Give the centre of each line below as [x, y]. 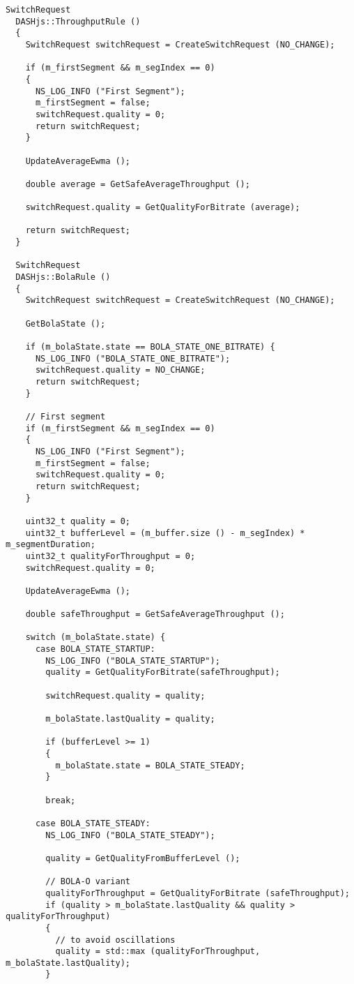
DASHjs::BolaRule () [63, 277]
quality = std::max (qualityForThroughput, [158, 952]
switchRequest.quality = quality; [125, 695]
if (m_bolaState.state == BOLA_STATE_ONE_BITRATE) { [150, 347]
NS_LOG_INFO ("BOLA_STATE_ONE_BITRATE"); [133, 358]
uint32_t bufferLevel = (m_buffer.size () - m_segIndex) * [165, 533]
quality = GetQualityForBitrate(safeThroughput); [163, 672]
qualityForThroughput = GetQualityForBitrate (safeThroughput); [198, 893]
